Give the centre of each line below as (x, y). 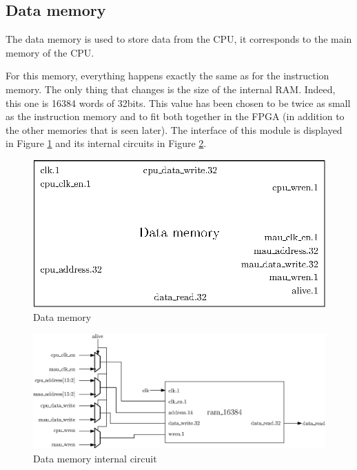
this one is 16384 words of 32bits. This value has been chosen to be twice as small (178, 102)
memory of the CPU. (50, 52)
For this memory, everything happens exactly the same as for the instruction (167, 76)
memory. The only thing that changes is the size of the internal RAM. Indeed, (171, 89)
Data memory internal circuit (95, 458)
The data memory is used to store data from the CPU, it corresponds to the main (179, 39)
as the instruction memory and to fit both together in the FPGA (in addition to (175, 116)
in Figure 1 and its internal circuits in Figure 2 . (106, 143)
